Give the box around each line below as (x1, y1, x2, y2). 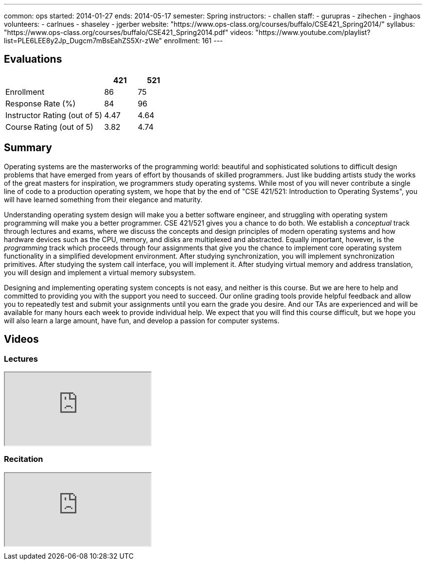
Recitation (4, 454, 43, 464)
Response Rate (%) (5, 98, 76, 108)
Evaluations (4, 53, 62, 66)
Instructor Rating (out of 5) (5, 110, 103, 120)
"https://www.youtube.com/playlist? (255, 28, 371, 36)
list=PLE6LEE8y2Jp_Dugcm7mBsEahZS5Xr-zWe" (4, 36, 162, 45)
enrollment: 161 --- (164, 36, 223, 45)
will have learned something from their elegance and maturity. (4, 195, 202, 204)
